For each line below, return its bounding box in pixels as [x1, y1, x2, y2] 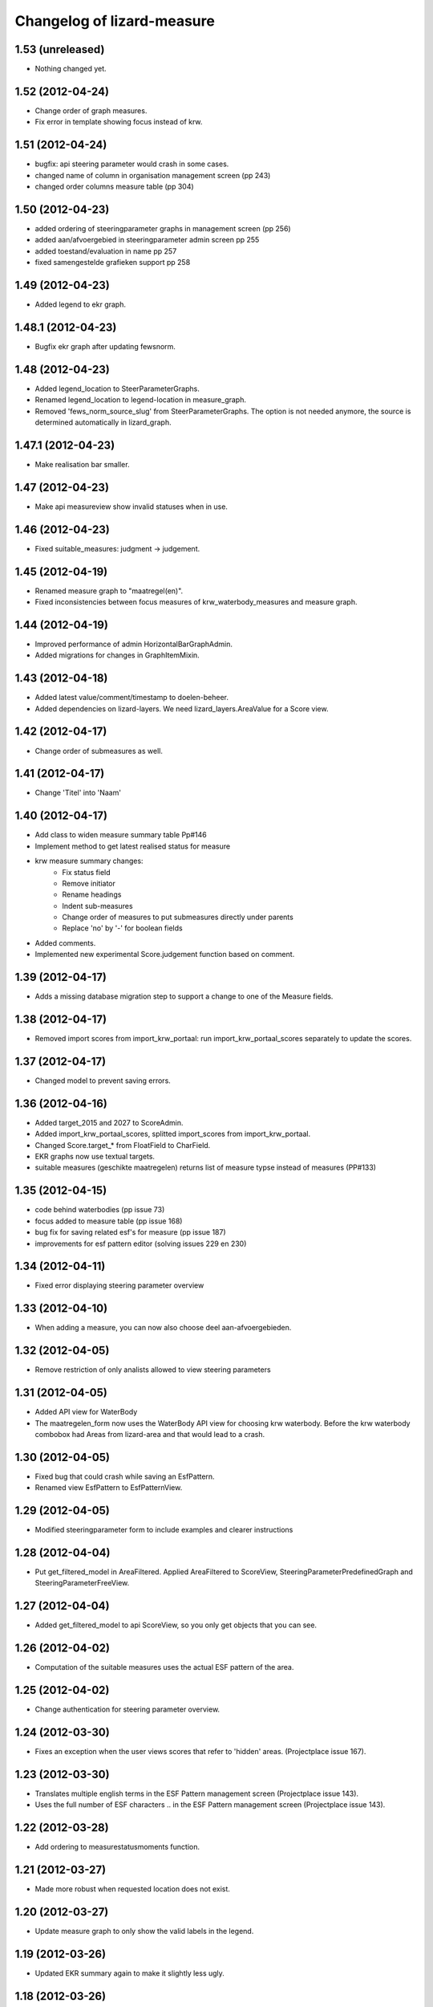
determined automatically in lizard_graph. [34, 417, 172, 427]
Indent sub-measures [62, 901, 133, 910]
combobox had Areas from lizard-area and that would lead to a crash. [34, 1429, 265, 1439]
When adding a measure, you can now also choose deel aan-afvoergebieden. [34, 1323, 292, 1333]
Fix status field [62, 867, 111, 877]
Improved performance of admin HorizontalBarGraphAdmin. [34, 639, 233, 649]
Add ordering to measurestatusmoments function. [34, 1842, 200, 1852]
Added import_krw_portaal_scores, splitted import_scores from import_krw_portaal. [34, 1129, 311, 1139]
